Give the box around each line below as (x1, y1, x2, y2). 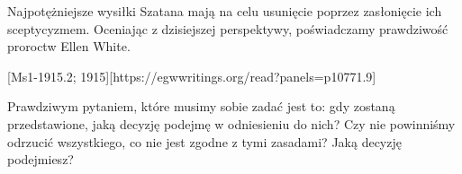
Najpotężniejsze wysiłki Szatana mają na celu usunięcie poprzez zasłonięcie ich (7, 2, 442, 20)
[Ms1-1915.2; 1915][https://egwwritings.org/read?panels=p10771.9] (7, 66, 376, 85)
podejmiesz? (7, 150, 74, 169)
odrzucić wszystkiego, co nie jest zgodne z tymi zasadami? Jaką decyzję (7, 132, 402, 151)
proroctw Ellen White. (7, 37, 131, 56)
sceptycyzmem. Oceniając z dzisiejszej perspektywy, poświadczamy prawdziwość (7, 19, 448, 38)
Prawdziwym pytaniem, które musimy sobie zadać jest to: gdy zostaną (7, 97, 395, 116)
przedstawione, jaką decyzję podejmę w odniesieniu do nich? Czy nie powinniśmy (7, 114, 456, 133)
